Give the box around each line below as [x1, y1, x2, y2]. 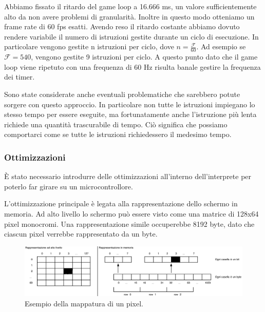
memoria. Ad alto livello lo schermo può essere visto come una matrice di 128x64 [4, 208, 259, 219]
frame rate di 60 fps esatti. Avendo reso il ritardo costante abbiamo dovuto [4, 21, 240, 32]
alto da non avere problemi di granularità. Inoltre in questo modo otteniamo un [4, 11, 255, 22]
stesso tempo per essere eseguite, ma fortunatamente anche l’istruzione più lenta [4, 109, 257, 120]
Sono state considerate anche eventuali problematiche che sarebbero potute [4, 88, 240, 99]
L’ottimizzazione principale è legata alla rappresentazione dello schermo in [4, 198, 238, 209]
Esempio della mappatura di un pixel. [25, 298, 143, 308]
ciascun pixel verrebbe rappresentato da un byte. [4, 228, 158, 239]
